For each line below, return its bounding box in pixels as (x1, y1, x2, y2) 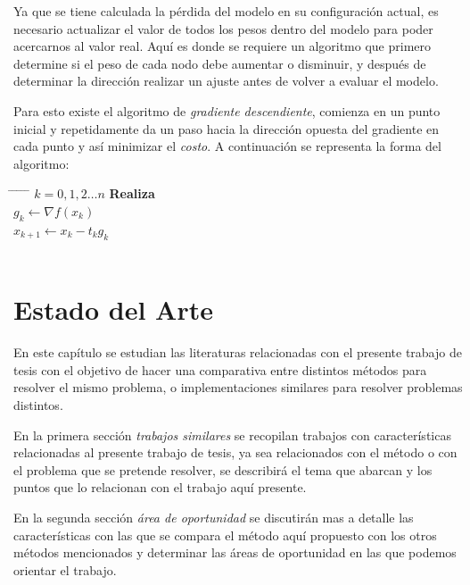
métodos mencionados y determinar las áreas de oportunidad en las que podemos (13, 543, 457, 562)
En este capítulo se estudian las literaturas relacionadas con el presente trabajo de (13, 343, 462, 362)
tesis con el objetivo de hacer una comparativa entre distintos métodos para (13, 360, 427, 379)
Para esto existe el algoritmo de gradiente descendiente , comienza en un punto (13, 101, 441, 120)
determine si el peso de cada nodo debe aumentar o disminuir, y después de (13, 54, 426, 72)
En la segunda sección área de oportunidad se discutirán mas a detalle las (13, 508, 414, 526)
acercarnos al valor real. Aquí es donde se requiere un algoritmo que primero (13, 37, 432, 55)
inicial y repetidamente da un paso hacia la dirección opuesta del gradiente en (13, 119, 440, 138)
